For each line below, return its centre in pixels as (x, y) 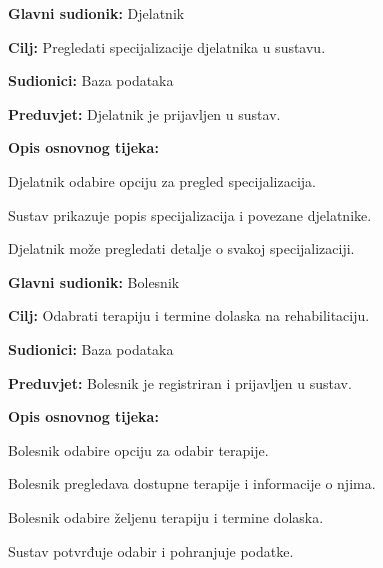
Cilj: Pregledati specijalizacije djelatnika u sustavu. (167, 46)
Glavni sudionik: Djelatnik (96, 13)
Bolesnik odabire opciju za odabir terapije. (138, 449)
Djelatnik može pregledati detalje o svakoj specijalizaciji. (181, 248)
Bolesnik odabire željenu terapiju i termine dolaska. (166, 516)
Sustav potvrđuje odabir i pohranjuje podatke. (151, 550)
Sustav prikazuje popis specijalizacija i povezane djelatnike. (190, 214)
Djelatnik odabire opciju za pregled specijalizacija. (162, 180)
